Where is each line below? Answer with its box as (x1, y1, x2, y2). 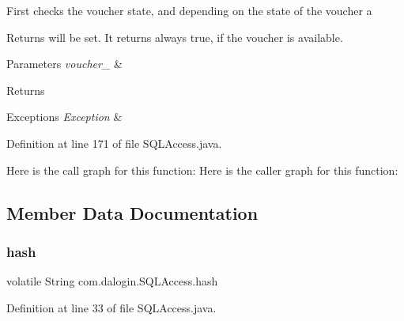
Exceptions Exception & (6, 108, 123, 125)
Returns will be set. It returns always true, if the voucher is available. (6, 28, 343, 45)
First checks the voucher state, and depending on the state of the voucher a (6, 2, 372, 18)
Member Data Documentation (6, 200, 259, 225)
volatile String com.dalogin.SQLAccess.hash (6, 273, 218, 289)
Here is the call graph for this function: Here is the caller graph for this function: (6, 161, 398, 178)
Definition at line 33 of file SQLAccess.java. (6, 299, 217, 315)
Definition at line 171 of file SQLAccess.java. (6, 134, 222, 151)
